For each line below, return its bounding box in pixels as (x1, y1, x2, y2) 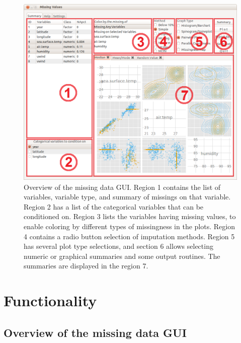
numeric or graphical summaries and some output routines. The (24, 250, 220, 261)
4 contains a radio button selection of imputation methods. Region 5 (24, 231, 235, 241)
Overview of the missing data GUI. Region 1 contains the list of (24, 181, 221, 192)
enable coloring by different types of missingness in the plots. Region (24, 221, 235, 232)
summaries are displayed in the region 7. (24, 260, 148, 271)
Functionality (4, 290, 97, 311)
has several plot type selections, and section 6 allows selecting (24, 241, 213, 251)
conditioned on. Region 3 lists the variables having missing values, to (24, 211, 236, 222)
